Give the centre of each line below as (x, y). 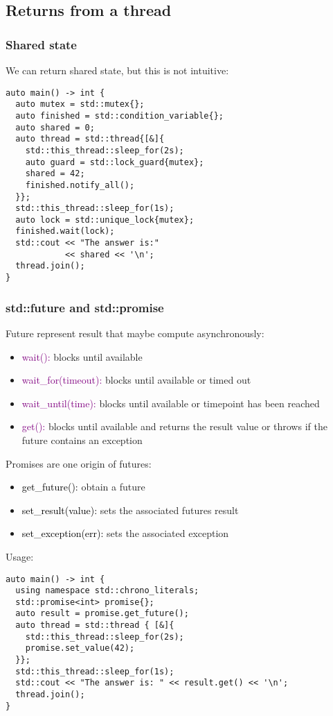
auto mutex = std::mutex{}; (80, 104)
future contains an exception (82, 440)
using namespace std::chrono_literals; (107, 591)
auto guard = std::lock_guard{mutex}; (115, 162)
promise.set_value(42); (80, 648)
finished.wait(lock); (65, 231)
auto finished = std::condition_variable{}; (119, 116)
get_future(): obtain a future (83, 487)
